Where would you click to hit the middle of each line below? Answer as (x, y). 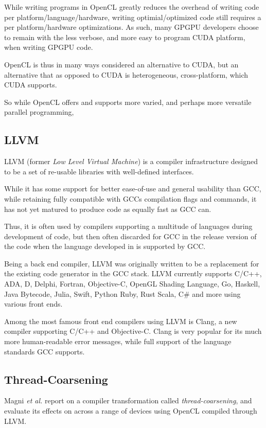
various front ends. (33, 304)
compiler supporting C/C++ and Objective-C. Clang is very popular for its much (133, 331)
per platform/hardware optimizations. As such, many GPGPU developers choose (131, 27)
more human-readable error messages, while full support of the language (118, 341)
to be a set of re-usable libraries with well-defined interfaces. (99, 171)
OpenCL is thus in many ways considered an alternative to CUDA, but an (121, 64)
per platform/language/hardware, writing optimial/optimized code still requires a (133, 17)
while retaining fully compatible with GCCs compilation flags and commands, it (130, 198)
